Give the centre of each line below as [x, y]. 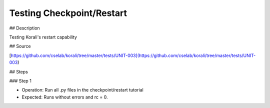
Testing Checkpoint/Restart [68, 13]
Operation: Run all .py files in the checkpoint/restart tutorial [82, 90]
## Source [20, 46]
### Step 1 [20, 80]
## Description [24, 28]
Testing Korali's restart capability [43, 37]
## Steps [19, 71]
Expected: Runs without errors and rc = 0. [65, 97]
